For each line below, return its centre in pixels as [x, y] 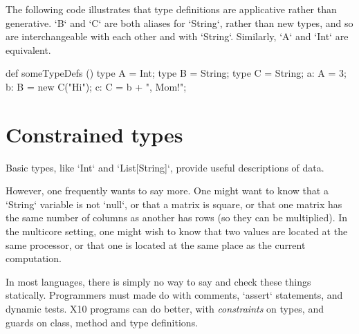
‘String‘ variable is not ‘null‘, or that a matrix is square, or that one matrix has [174, 204]
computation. [34, 258]
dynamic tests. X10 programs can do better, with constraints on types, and [165, 309]
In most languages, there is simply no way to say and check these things [158, 281]
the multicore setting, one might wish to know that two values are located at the [177, 231]
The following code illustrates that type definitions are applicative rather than [171, 9]
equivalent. [28, 49]
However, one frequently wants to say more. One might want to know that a [167, 191]
